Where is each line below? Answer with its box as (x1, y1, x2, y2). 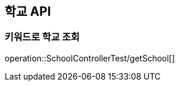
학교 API (5, 4, 51, 19)
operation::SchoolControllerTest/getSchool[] (5, 53, 175, 63)
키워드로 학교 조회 (5, 31, 80, 43)
